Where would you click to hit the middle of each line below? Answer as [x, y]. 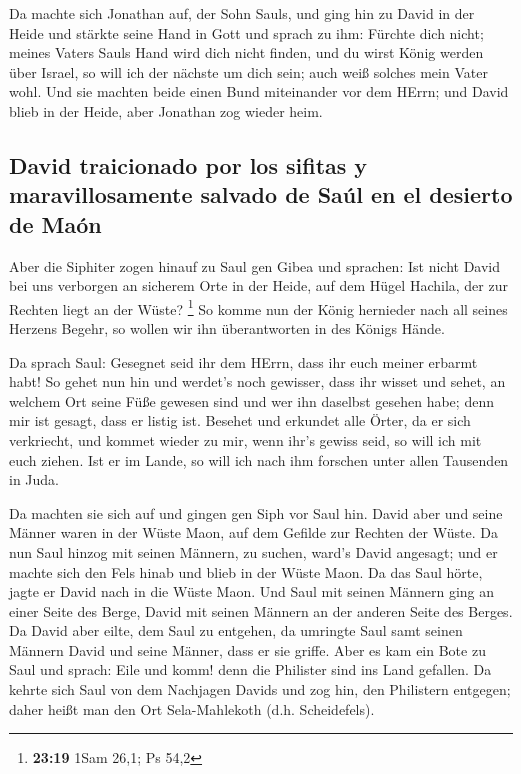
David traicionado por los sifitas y [188, 164]
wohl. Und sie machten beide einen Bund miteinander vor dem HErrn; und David [259, 91]
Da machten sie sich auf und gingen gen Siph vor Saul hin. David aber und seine [256, 512]
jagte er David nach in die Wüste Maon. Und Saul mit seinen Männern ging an [252, 591]
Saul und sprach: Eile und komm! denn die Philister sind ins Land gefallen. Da [250, 669]
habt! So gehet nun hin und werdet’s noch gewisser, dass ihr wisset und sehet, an [257, 381]
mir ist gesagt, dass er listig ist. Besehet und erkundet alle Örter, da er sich [240, 420]
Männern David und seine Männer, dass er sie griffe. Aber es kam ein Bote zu [247, 649]
